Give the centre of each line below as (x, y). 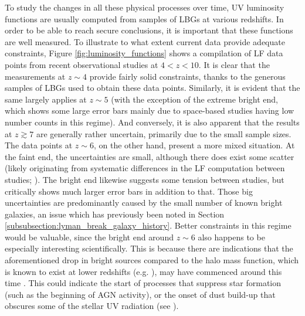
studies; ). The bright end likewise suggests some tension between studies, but (145, 179)
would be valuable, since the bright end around (89, 237)
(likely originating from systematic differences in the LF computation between (145, 168)
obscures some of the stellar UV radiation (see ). (92, 306)
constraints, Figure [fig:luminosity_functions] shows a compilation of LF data (144, 53)
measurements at (35, 76)
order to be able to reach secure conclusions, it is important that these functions (149, 30)
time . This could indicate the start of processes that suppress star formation (143, 283)
